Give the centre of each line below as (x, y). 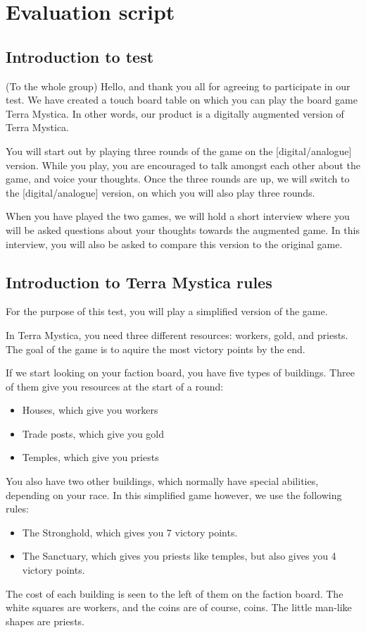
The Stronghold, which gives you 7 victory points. (130, 532)
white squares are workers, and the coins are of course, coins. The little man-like (179, 607)
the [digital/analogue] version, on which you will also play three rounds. (160, 192)
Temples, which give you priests (90, 457)
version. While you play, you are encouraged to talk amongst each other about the (183, 165)
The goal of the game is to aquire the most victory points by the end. (156, 349)
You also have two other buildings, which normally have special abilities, (162, 481)
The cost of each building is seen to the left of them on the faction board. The (175, 593)
